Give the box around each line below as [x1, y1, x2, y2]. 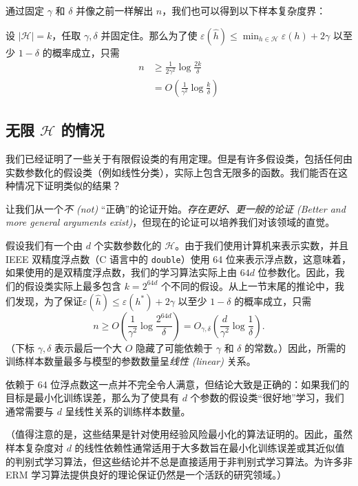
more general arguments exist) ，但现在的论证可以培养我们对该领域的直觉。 [6, 215, 335, 229]
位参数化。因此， [257, 265, 335, 279]
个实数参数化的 [94, 238, 162, 253]
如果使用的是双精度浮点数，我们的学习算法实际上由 [6, 265, 237, 279]
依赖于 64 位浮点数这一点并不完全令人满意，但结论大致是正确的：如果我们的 [6, 377, 350, 391]
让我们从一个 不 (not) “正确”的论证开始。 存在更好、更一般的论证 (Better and [6, 201, 346, 215]
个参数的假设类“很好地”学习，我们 [190, 390, 344, 405]
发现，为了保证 [14, 293, 83, 308]
